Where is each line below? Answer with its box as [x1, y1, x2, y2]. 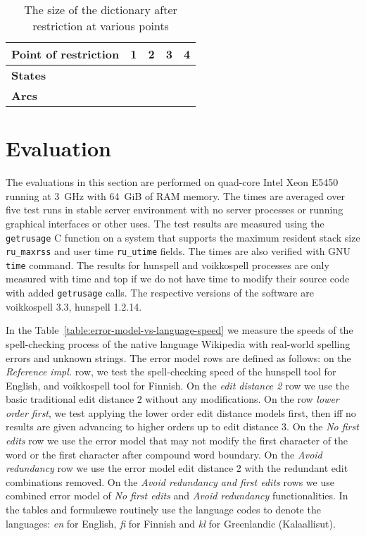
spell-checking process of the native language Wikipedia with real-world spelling [6, 336, 351, 351]
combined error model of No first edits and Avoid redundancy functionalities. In [6, 488, 348, 503]
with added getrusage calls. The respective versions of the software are [6, 285, 314, 300]
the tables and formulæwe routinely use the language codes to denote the [6, 502, 321, 517]
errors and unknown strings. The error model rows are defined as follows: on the [6, 350, 351, 365]
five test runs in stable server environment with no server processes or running [6, 202, 343, 217]
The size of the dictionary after [24, 1, 177, 18]
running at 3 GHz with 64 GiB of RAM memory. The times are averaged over [6, 188, 345, 203]
